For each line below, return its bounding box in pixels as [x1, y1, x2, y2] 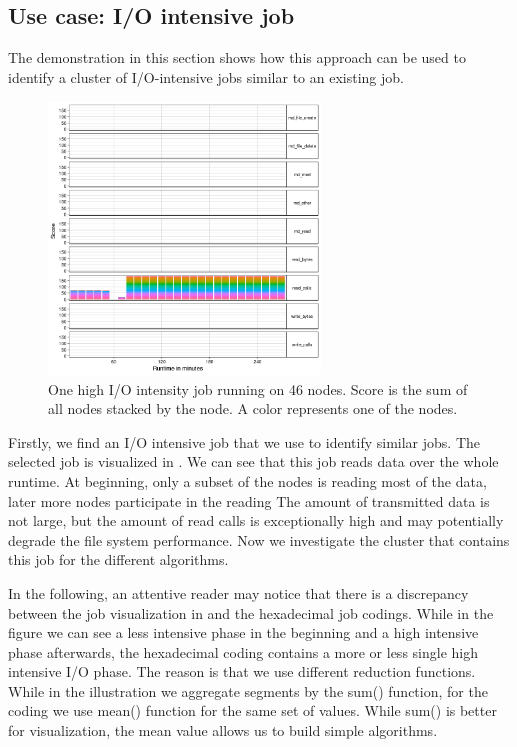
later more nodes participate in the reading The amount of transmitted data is [8, 490, 490, 511]
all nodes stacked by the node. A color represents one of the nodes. [48, 398, 458, 419]
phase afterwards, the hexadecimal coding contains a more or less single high [8, 641, 478, 662]
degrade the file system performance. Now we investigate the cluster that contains [8, 529, 510, 550]
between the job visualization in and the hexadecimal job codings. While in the [8, 602, 494, 623]
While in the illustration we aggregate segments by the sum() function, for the [8, 680, 488, 701]
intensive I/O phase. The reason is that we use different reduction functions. [8, 661, 476, 682]
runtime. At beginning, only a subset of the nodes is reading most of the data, [8, 470, 487, 491]
